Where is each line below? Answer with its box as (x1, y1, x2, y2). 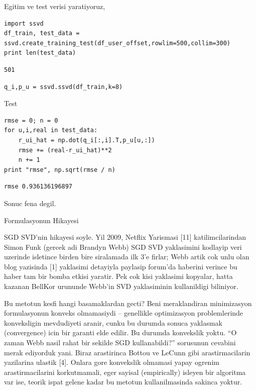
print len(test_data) (4, 49, 76, 57)
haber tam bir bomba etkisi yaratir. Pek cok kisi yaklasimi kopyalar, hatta (4, 271, 233, 281)
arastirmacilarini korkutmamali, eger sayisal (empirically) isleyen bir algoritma (4, 366, 246, 377)
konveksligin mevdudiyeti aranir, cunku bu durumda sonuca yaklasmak (4, 317, 222, 328)
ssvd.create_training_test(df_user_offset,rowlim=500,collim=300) (4, 39, 231, 47)
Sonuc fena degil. (4, 198, 56, 208)
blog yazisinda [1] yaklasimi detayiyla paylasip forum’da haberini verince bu (4, 261, 237, 271)
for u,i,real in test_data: (4, 127, 98, 134)
